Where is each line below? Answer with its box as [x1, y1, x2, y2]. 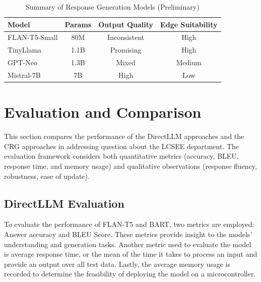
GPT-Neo [8, 57, 38, 68]
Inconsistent [107, 32, 145, 42]
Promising [110, 44, 142, 55]
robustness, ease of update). [4, 170, 90, 181]
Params [64, 19, 92, 29]
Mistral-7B [8, 69, 41, 80]
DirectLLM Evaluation [4, 195, 124, 211]
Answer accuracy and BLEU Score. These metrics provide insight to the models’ [4, 228, 252, 239]
